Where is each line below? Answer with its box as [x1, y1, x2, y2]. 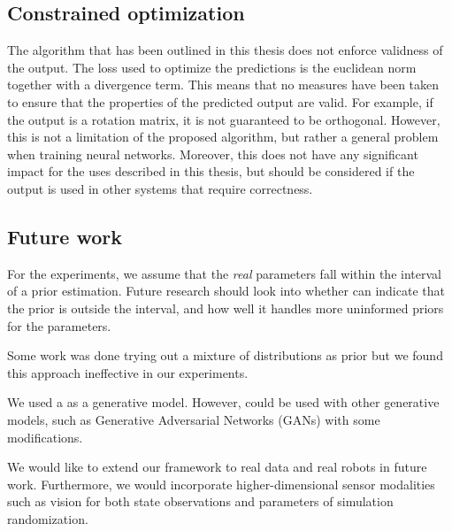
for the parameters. [7, 316, 111, 335]
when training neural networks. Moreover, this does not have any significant [7, 144, 418, 163]
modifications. [7, 427, 83, 446]
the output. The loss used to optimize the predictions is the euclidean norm [7, 58, 417, 76]
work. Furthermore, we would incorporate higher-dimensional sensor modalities [7, 474, 435, 493]
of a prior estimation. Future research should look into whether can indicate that [7, 281, 445, 300]
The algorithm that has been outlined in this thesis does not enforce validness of [7, 41, 443, 59]
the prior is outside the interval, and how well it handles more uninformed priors [7, 298, 444, 317]
